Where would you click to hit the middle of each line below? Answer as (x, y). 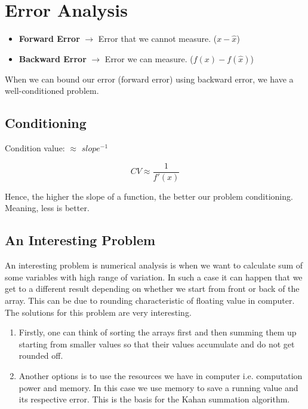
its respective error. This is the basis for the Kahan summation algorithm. (154, 399)
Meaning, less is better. (47, 208)
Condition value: (35, 148)
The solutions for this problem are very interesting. (98, 312)
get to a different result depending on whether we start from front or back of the (152, 289)
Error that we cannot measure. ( (158, 39)
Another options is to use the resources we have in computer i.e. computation (161, 375)
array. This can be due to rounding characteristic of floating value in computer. (150, 300)
